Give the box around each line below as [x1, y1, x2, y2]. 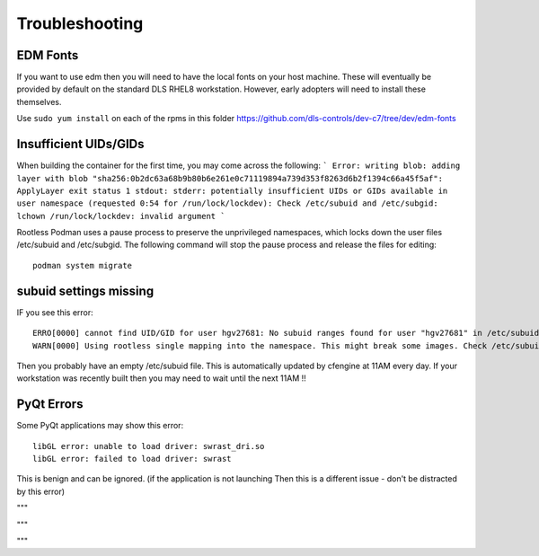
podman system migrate [32, 260, 133, 270]
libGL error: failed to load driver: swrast [32, 454, 233, 464]
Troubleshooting [16, 13, 144, 33]
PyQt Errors [16, 396, 84, 412]
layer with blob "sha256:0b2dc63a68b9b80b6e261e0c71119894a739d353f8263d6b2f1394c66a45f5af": [16, 173, 444, 183]
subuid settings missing [16, 283, 155, 298]
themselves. [16, 96, 62, 107]
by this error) [16, 486, 66, 497]
